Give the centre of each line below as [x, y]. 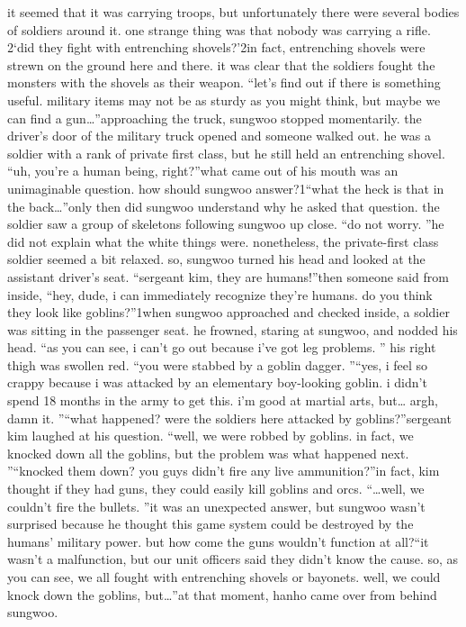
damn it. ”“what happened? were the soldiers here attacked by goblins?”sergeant [229, 418]
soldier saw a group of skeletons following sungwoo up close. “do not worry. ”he [226, 224]
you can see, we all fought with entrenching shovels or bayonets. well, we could [224, 577]
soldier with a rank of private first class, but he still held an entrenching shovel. [226, 153]
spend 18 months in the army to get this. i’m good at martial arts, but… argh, [223, 400]
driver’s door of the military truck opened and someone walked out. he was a [219, 136]
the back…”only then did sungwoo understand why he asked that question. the [224, 206]
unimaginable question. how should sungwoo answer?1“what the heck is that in [226, 188]
